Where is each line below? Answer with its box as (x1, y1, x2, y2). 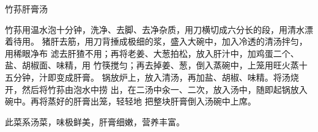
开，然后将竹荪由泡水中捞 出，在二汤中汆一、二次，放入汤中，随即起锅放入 (5, 82, 308, 95)
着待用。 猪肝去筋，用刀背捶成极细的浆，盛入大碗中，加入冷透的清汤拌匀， (5, 35, 308, 48)
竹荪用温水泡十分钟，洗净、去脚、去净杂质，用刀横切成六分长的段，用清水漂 (5, 23, 313, 35)
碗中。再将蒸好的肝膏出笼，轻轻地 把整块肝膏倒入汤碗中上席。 (5, 95, 256, 108)
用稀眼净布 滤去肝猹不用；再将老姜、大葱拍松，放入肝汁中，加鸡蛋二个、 (5, 46, 299, 59)
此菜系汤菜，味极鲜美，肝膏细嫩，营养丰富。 (5, 115, 185, 128)
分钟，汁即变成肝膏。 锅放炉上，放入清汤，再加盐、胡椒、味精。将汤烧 (13, 70, 299, 83)
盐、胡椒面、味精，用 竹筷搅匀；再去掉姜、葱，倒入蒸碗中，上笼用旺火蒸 (5, 59, 299, 71)
